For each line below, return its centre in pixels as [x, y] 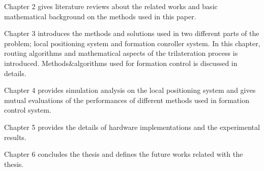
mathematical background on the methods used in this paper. [100, 16]
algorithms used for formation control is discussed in [156, 63]
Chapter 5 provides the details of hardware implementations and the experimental [132, 127]
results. [15, 137]
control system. [28, 110]
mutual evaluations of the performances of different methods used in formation [127, 100]
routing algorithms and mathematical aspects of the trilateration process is [121, 53]
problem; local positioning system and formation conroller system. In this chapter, [132, 43]
